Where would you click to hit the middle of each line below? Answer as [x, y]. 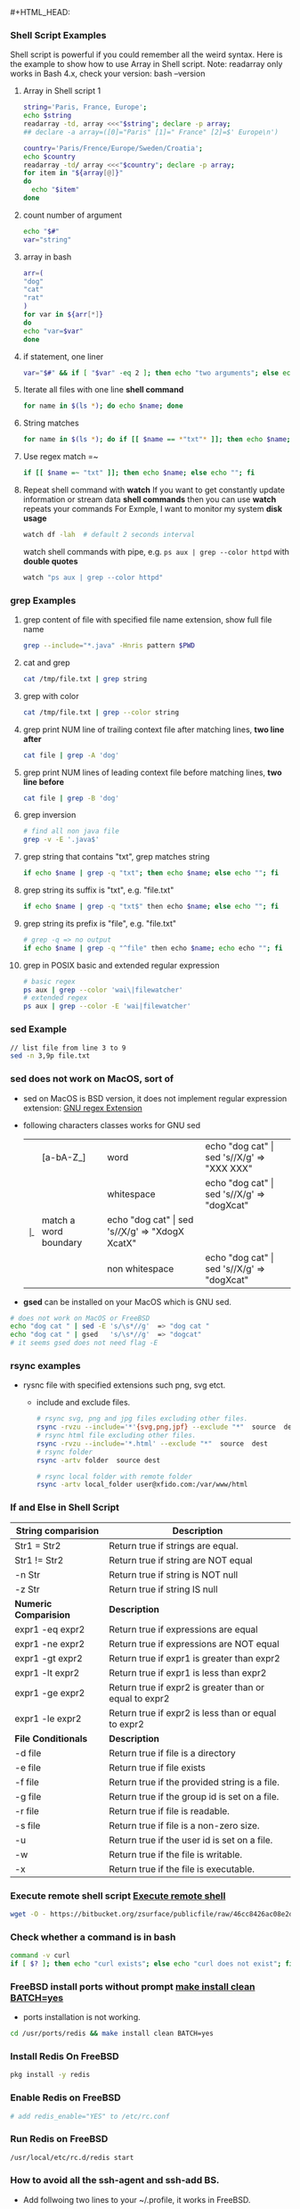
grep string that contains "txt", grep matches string [116, 857]
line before [44, 781]
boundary [62, 1242]
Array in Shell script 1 [62, 91]
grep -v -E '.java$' [61, 840]
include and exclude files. [83, 1403]
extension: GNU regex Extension [83, 1108]
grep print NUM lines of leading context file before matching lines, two [152, 772]
